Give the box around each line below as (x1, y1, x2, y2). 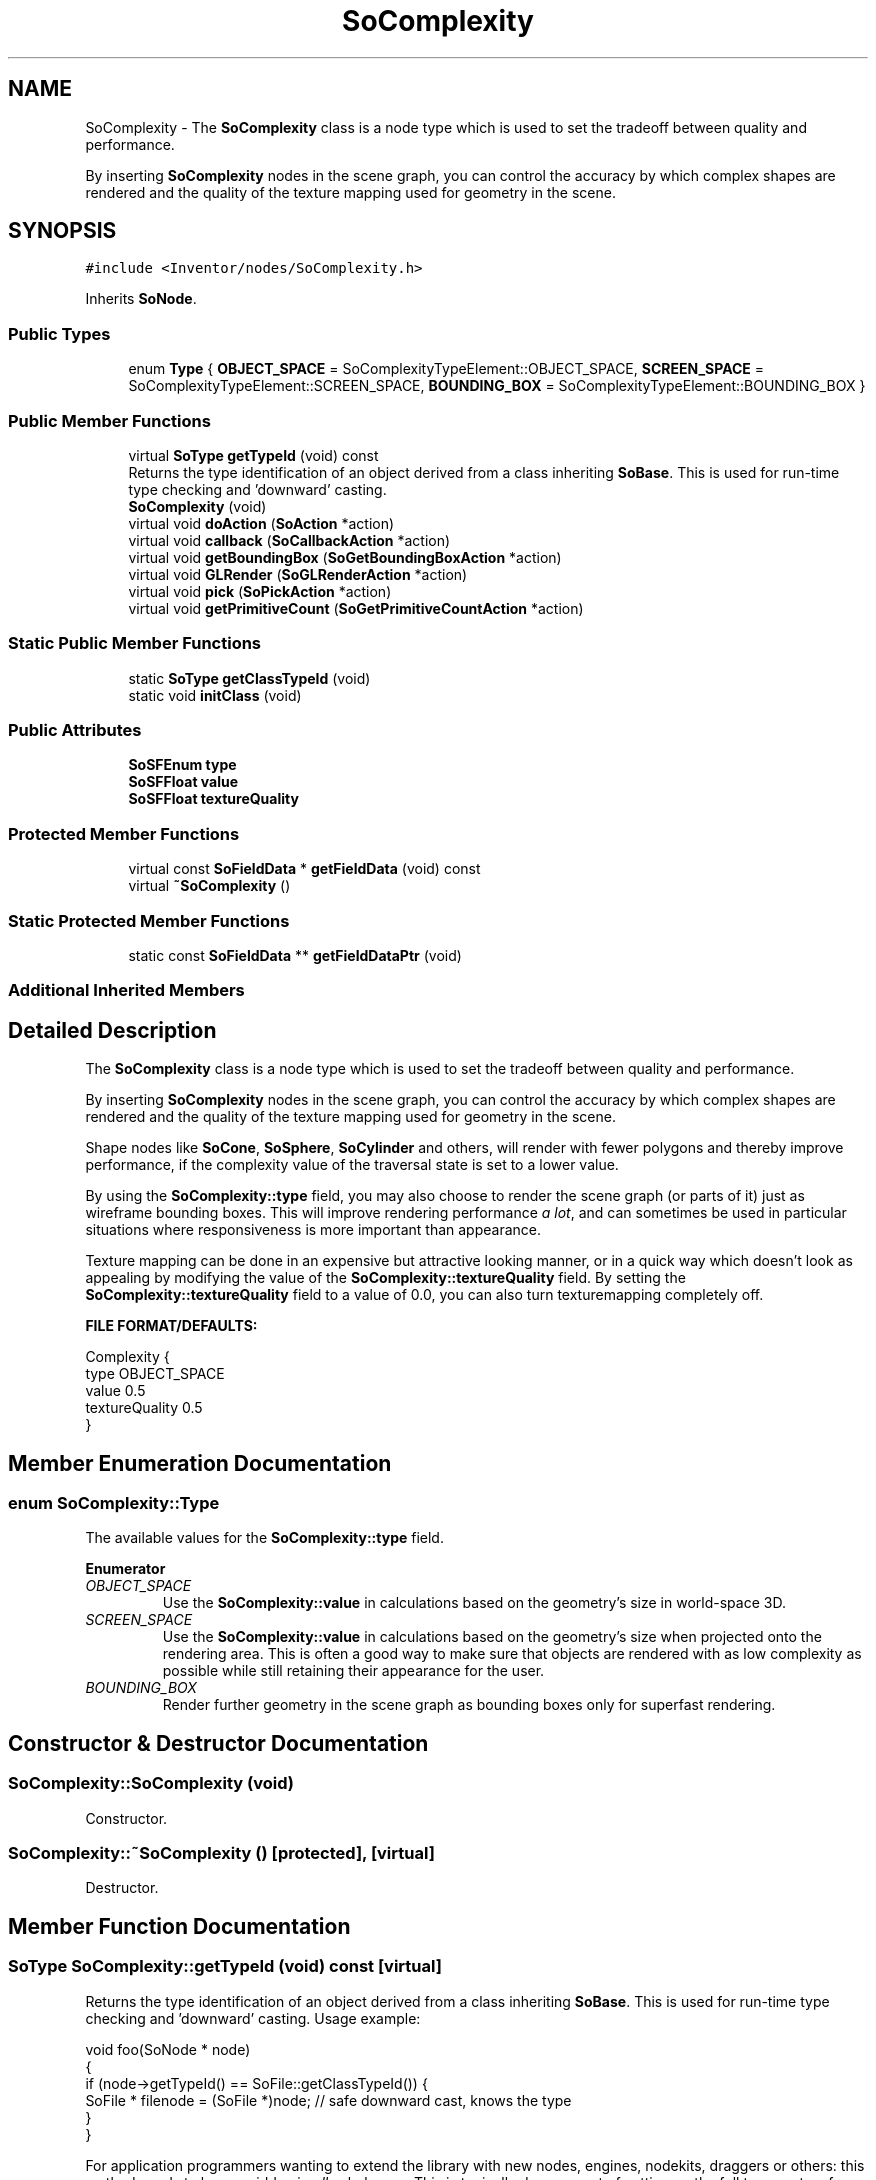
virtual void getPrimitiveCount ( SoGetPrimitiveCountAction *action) (128, 599, 584, 617)
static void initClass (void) (128, 686, 302, 704)
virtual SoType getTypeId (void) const (128, 446, 379, 464)
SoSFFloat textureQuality (128, 790, 299, 808)
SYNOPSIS (8, 218, 117, 244)
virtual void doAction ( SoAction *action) (128, 514, 395, 532)
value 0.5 (85, 1382, 146, 1400)
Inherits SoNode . (85, 290, 197, 308)
